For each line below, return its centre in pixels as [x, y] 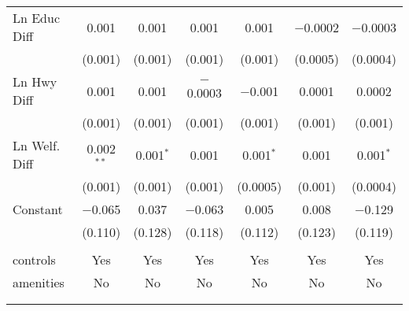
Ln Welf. [37, 145]
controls [34, 259]
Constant [38, 209]
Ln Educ [37, 18]
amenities [39, 282]
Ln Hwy [35, 81]
